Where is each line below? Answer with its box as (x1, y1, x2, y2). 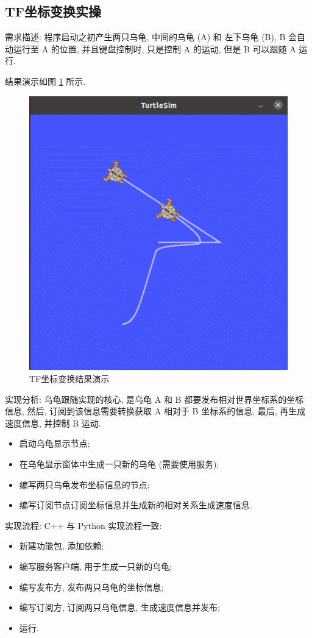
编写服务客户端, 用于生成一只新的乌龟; (19, 559, 172, 572)
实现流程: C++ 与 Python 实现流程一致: (5, 519, 162, 531)
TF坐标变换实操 (5, 2, 102, 21)
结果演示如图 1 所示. (5, 74, 86, 87)
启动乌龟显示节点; (19, 437, 90, 450)
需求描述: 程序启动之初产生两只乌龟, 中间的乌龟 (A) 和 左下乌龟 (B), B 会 (5, 30, 297, 43)
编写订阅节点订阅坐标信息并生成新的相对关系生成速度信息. (19, 498, 252, 511)
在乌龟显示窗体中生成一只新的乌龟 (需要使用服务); (19, 457, 219, 470)
